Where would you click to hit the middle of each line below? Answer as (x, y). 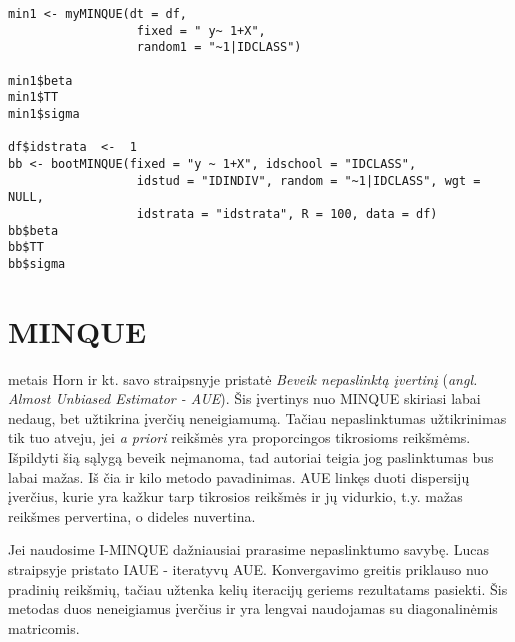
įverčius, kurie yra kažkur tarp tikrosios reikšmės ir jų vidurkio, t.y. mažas (235, 496)
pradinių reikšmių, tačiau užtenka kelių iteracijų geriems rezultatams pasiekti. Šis (258, 588)
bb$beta (33, 230)
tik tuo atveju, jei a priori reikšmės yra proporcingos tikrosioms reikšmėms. (239, 437)
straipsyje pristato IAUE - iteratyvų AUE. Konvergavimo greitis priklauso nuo (248, 568)
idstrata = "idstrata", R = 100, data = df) (287, 213)
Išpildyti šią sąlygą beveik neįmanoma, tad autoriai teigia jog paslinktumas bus (251, 457)
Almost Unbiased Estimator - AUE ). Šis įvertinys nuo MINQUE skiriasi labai (244, 398)
